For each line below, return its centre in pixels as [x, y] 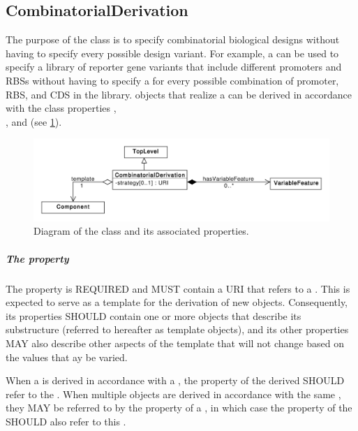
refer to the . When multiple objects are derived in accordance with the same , [173, 394]
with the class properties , [61, 108]
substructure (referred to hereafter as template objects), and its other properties [177, 329]
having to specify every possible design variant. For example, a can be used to [172, 53]
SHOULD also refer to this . [66, 421]
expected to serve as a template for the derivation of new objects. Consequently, [177, 302]
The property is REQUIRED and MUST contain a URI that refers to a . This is [178, 288]
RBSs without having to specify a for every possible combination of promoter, [172, 80]
